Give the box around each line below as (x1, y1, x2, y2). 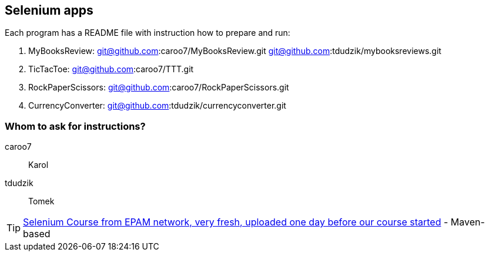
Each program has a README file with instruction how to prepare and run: (5, 28, 290, 38)
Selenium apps (5, 3, 93, 18)
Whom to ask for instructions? (5, 120, 146, 132)
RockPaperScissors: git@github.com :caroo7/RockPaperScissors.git (28, 82, 289, 93)
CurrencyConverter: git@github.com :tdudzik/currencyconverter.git (28, 100, 286, 111)
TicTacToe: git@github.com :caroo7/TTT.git (28, 64, 194, 75)
